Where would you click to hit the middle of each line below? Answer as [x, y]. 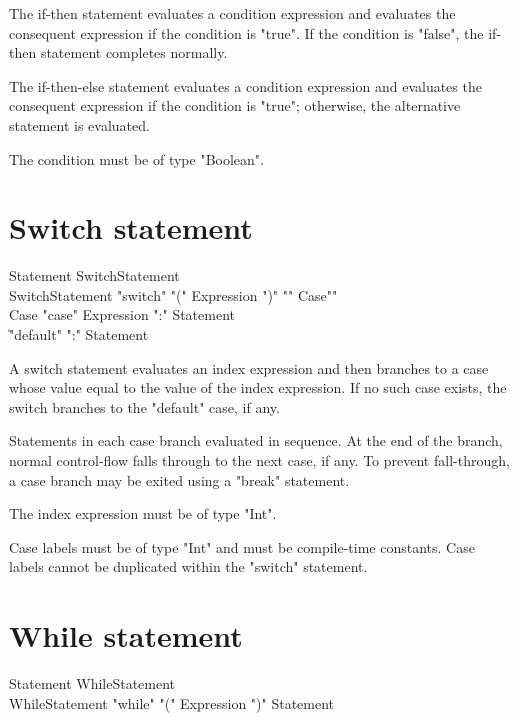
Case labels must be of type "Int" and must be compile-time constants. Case [242, 546]
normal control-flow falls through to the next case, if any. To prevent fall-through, [259, 460]
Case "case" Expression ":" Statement [122, 314]
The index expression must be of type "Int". [143, 513]
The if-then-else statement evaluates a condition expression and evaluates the [245, 85]
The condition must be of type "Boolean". [136, 158]
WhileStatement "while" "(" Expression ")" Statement [172, 702]
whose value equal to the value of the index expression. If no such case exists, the [258, 387]
